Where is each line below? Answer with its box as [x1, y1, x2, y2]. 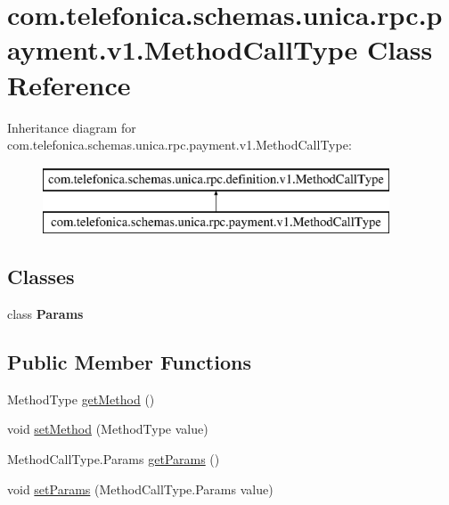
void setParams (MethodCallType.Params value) [7, 479, 273, 498]
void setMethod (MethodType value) [7, 419, 208, 438]
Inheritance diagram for [7, 118, 136, 136]
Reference [7, 66, 131, 102]
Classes [7, 263, 75, 290]
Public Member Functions [7, 348, 251, 376]
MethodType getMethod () [7, 389, 155, 408]
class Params [7, 305, 84, 323]
